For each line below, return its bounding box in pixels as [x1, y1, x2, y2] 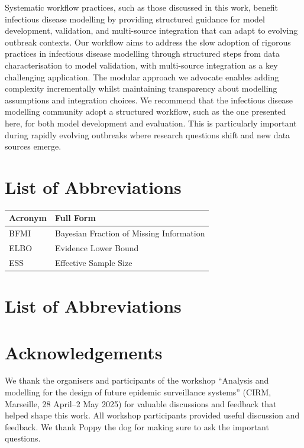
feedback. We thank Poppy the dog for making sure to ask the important [5, 420, 269, 433]
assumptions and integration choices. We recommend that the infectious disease [5, 93, 293, 106]
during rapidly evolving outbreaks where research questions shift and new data [5, 128, 290, 141]
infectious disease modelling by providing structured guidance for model [5, 12, 265, 25]
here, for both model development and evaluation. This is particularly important [5, 116, 297, 129]
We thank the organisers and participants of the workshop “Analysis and [5, 374, 269, 387]
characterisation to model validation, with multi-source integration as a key [5, 59, 278, 71]
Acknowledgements [5, 340, 163, 364]
